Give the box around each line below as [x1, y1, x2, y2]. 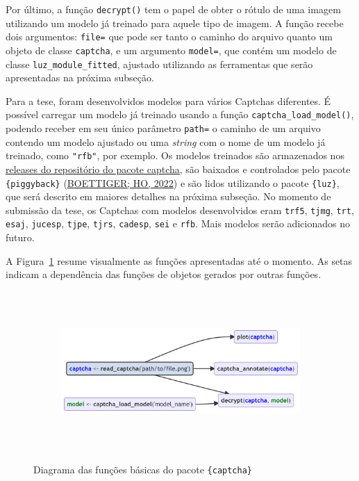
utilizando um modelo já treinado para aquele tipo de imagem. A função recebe [6, 15, 344, 30]
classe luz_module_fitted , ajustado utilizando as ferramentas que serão [6, 56, 313, 71]
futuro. [6, 230, 35, 245]
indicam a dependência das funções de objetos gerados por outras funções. [6, 267, 322, 282]
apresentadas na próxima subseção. [6, 70, 154, 85]
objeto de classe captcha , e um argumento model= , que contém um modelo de [6, 42, 337, 57]
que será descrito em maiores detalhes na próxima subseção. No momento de [6, 189, 331, 204]
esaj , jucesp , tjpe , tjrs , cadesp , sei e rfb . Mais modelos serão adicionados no [6, 216, 350, 231]
